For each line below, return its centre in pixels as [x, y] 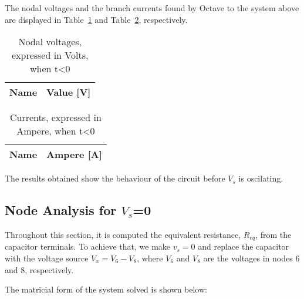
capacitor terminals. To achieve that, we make [88, 246]
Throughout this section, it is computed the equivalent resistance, [123, 234]
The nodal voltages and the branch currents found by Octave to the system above [152, 8]
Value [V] [69, 92]
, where [150, 258]
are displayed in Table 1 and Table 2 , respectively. [96, 19]
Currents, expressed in [55, 117]
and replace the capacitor [244, 246]
